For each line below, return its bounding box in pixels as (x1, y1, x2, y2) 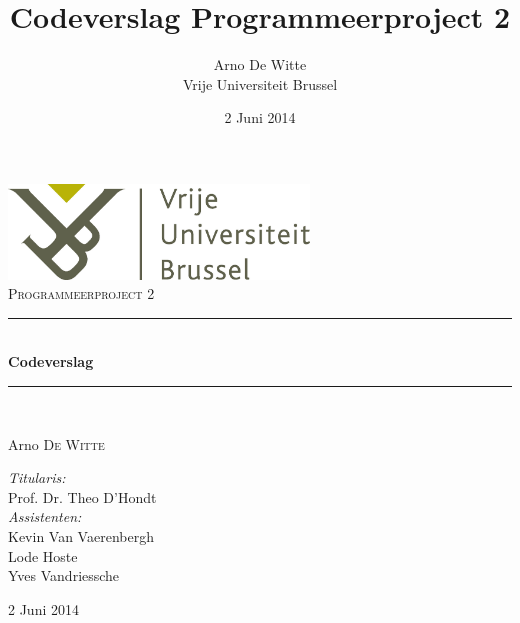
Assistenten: (8, 506, 82, 527)
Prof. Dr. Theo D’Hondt (8, 486, 157, 507)
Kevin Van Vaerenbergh (8, 526, 154, 547)
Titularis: (8, 467, 66, 488)
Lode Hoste (8, 545, 78, 566)
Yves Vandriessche (8, 565, 120, 586)
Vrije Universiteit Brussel (182, 73, 338, 94)
